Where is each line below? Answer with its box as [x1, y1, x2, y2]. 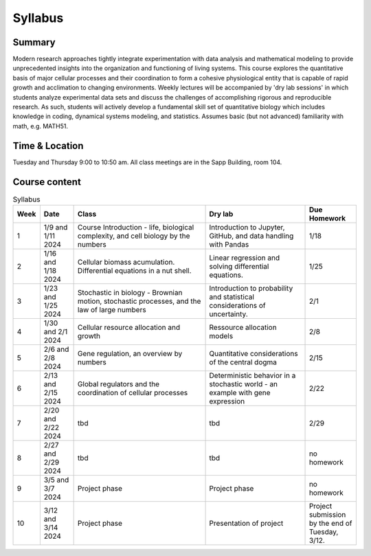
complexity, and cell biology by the [77, 231, 190, 241]
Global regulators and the [77, 379, 160, 388]
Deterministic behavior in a [209, 370, 296, 380]
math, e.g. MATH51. [12, 122, 69, 130]
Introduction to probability [209, 283, 293, 293]
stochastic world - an [209, 379, 278, 388]
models [209, 331, 234, 340]
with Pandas [209, 239, 249, 249]
